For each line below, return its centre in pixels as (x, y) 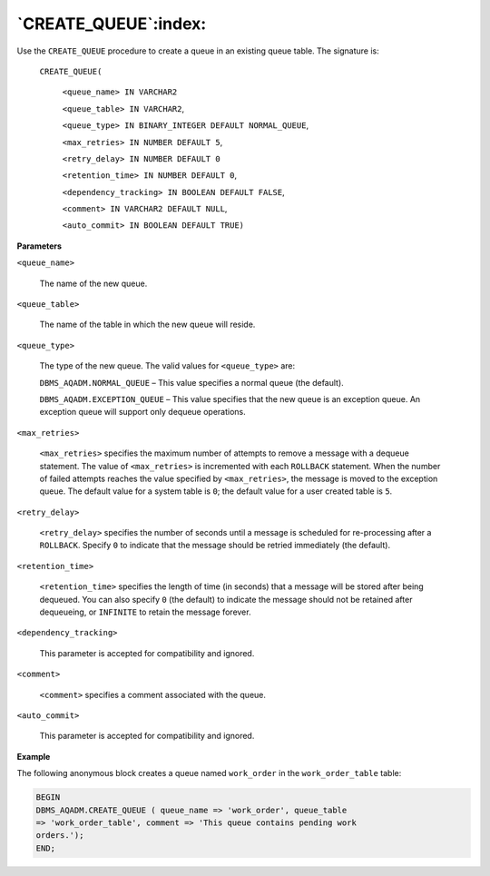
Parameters (39, 246)
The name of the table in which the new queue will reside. (147, 325)
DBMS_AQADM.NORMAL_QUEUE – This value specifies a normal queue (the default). (191, 382)
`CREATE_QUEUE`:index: (112, 24)
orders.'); (60, 836)
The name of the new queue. (93, 283)
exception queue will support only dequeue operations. (143, 412)
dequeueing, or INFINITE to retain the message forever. (145, 612)
